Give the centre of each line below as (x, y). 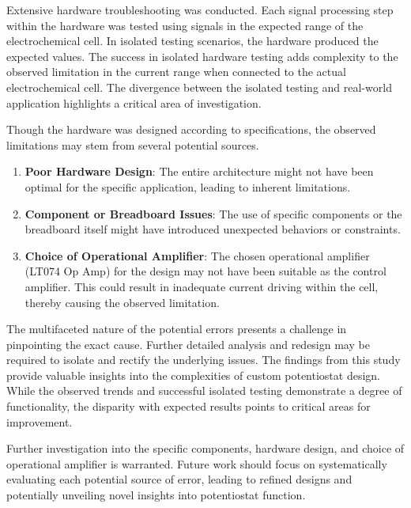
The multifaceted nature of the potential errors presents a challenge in (177, 329)
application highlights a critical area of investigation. (134, 102)
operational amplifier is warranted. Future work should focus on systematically (197, 463)
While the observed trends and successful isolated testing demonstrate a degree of (204, 390)
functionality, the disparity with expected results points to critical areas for (189, 406)
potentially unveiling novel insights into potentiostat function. (156, 495)
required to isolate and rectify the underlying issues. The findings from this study (204, 360)
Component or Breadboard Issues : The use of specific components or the (213, 213)
